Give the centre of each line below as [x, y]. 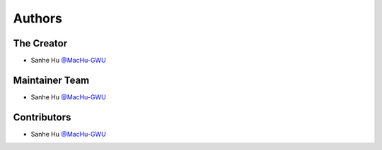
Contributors [42, 117]
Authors [38, 18]
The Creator [40, 43]
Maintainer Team [51, 80]
